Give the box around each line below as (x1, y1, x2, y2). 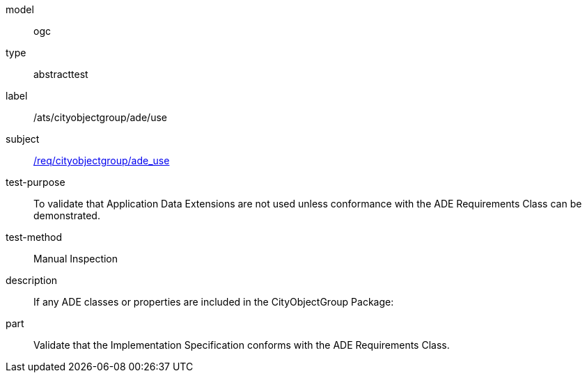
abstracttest (33, 68, 88, 80)
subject (6, 133, 40, 145)
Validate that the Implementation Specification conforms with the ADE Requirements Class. (33, 339, 450, 351)
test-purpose (6, 176, 65, 188)
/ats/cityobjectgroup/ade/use (33, 111, 167, 123)
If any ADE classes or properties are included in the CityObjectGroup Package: (33, 296, 394, 308)
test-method (6, 231, 62, 243)
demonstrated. (33, 210, 100, 221)
